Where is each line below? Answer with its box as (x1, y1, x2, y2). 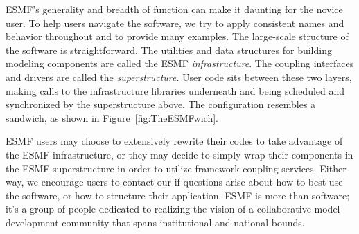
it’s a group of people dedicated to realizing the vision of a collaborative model (6, 201, 340, 216)
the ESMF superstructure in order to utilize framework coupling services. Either (6, 161, 347, 175)
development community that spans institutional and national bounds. (6, 215, 305, 229)
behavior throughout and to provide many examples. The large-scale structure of (6, 29, 349, 44)
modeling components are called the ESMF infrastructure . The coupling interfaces (6, 56, 354, 71)
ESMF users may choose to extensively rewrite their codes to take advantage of (6, 134, 343, 148)
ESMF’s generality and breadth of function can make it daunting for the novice (6, 2, 343, 16)
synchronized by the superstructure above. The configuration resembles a (6, 97, 316, 111)
